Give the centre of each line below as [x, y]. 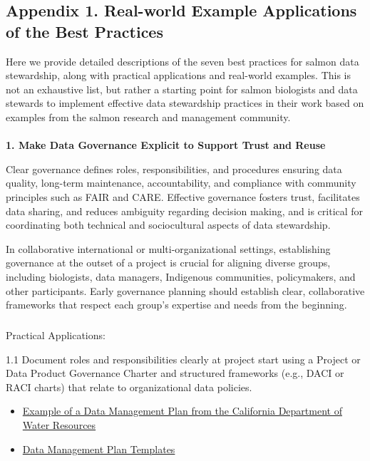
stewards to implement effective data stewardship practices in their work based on [185, 103]
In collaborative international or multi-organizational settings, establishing [168, 248]
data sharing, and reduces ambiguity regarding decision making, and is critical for [185, 211]
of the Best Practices [84, 31]
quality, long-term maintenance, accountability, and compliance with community [181, 183]
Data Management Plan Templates [99, 449]
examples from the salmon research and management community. [148, 116]
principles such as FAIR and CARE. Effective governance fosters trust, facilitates [183, 196]
